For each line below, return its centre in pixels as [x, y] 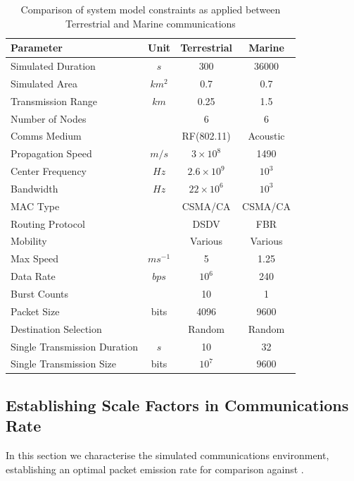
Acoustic [266, 136]
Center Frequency [49, 171]
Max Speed [35, 258]
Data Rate [33, 276]
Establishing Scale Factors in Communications [177, 404]
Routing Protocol [48, 223]
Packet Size [35, 311]
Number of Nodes [49, 118]
